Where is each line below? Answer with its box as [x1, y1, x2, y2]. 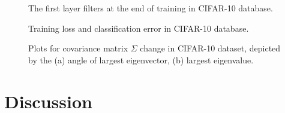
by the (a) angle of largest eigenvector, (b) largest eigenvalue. [28, 53, 254, 66]
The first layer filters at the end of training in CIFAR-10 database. [28, 2, 273, 14]
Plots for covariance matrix [28, 42, 128, 54]
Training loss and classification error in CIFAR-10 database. [28, 22, 249, 34]
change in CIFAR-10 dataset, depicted [140, 42, 281, 54]
